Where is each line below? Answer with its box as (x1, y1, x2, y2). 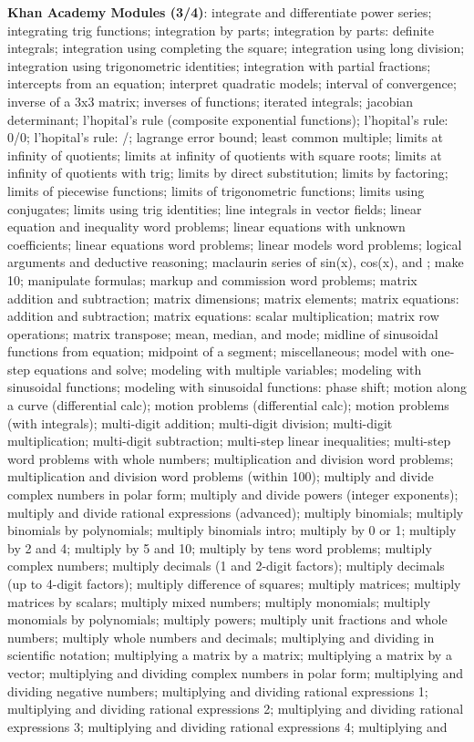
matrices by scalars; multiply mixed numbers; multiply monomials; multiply (7, 592, 431, 611)
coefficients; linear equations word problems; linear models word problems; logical (7, 234, 462, 253)
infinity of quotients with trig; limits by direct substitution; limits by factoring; (7, 163, 448, 182)
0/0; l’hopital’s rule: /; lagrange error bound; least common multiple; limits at (7, 128, 444, 147)
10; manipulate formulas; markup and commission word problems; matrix (7, 270, 417, 289)
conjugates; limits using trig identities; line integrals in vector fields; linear (7, 199, 422, 218)
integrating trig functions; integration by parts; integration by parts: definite (7, 20, 434, 39)
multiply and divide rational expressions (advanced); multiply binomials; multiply (7, 502, 464, 521)
